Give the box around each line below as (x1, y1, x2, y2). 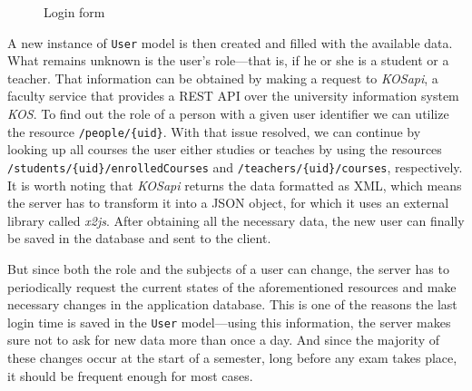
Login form (44, 3, 105, 21)
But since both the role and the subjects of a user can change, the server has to (7, 259, 449, 278)
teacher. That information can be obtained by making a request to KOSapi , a (7, 68, 438, 87)
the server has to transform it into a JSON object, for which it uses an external (7, 193, 449, 212)
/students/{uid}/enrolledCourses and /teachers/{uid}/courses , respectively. (7, 157, 463, 176)
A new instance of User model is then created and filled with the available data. (7, 33, 453, 52)
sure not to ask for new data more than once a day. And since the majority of (7, 330, 439, 349)
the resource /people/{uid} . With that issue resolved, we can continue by (7, 122, 421, 141)
